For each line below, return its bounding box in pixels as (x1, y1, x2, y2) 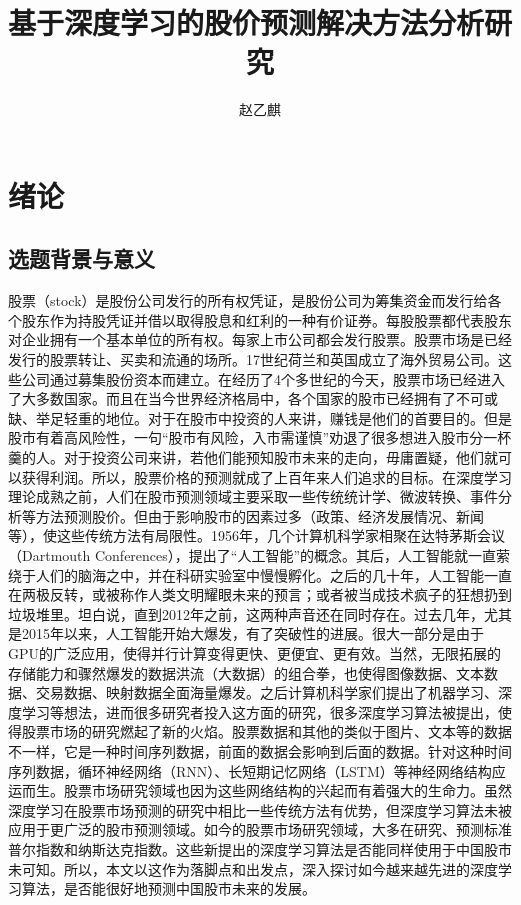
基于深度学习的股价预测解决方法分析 (8, 2, 485, 43)
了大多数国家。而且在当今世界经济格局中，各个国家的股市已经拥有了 (8, 388, 456, 409)
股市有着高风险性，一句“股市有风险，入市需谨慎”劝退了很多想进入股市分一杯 (8, 427, 512, 448)
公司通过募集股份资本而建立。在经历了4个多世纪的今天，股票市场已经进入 (21, 368, 505, 389)
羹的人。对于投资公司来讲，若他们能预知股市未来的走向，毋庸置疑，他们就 (8, 447, 498, 468)
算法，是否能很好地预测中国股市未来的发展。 (21, 878, 316, 899)
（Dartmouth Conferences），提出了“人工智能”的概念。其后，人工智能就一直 (8, 545, 497, 566)
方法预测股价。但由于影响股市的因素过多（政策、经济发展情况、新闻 (35, 505, 484, 526)
